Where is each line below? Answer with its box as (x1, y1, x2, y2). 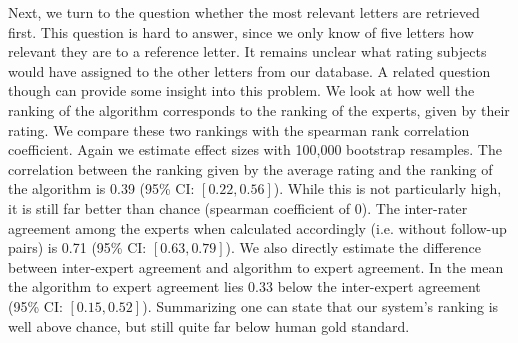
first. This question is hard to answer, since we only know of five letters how (8, 21, 474, 42)
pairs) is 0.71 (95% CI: (8, 237, 147, 258)
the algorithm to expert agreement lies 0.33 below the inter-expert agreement (8, 276, 481, 297)
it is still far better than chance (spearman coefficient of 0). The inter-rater (8, 197, 468, 218)
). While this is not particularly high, (273, 178, 502, 199)
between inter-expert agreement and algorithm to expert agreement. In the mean (8, 256, 504, 277)
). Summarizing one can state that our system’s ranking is (142, 295, 499, 316)
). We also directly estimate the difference (225, 237, 481, 258)
